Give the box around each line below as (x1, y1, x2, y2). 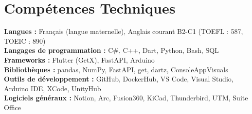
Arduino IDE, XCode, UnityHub (4, 83, 101, 93)
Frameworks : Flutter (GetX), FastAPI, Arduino (4, 54, 155, 65)
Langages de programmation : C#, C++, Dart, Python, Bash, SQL (4, 45, 219, 55)
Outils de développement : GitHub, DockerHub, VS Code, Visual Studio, (4, 74, 234, 84)
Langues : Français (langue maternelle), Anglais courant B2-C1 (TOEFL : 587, (4, 26, 243, 36)
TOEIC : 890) (4, 35, 46, 46)
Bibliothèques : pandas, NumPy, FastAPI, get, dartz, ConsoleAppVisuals (4, 64, 228, 74)
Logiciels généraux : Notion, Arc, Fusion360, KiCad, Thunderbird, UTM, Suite (4, 93, 248, 103)
